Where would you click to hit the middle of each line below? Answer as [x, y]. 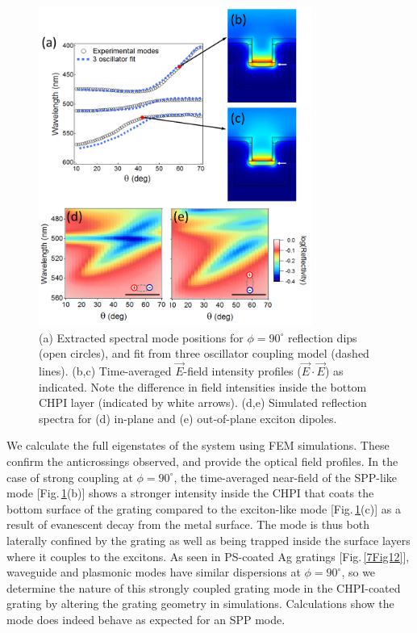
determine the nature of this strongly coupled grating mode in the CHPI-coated [204, 587]
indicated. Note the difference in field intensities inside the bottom [203, 386]
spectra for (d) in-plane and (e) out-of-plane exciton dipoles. [188, 418]
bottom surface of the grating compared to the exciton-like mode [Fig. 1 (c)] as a [204, 508]
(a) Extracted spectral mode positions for [141, 337]
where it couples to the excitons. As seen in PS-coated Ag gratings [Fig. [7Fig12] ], [208, 556]
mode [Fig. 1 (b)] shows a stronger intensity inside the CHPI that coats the [190, 493]
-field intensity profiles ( [242, 371]
